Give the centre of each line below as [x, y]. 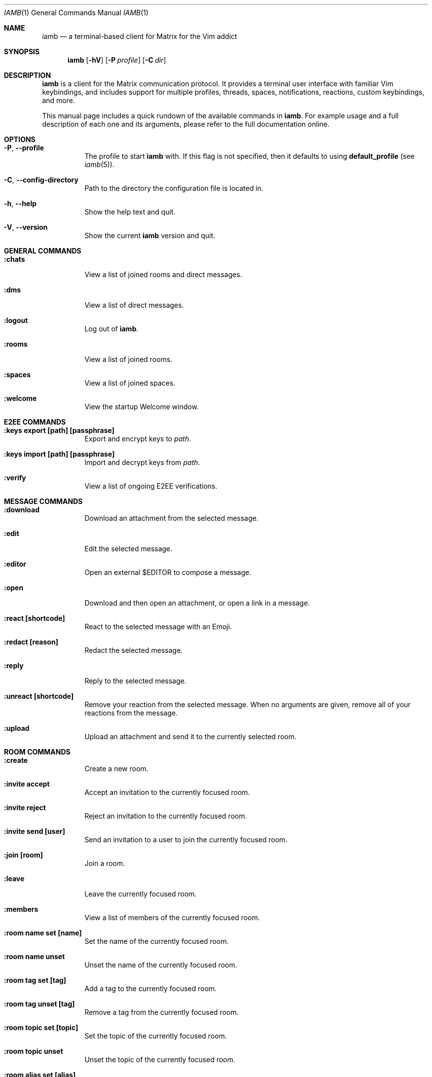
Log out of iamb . [111, 329]
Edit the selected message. [128, 549]
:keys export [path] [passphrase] [59, 430]
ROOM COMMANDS [37, 752]
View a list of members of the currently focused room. [172, 917]
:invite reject [25, 808]
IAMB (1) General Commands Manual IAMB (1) [76, 13]
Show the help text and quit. [130, 212]
